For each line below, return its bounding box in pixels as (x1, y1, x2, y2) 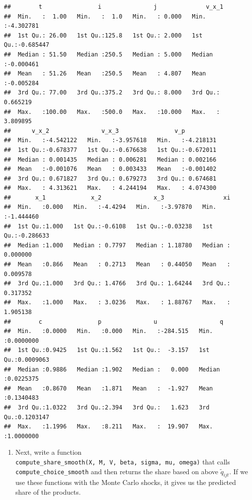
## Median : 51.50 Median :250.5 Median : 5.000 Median (4, 51, 213, 58)
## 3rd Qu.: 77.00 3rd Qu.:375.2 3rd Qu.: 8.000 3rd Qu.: (4, 89, 220, 96)
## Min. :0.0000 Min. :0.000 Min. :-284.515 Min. (4, 328, 213, 335)
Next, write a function (15, 447, 82, 457)
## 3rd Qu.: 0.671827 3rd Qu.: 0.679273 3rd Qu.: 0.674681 (4, 175, 216, 182)
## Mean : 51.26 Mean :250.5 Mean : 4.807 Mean (4, 70, 206, 77)
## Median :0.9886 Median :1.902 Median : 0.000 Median (4, 366, 220, 373)
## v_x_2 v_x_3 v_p (4, 127, 185, 134)
